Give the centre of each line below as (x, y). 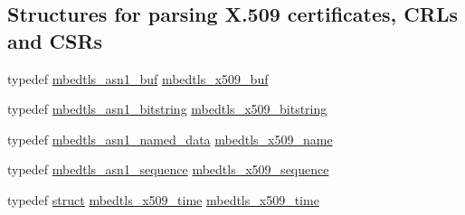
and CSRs (55, 40)
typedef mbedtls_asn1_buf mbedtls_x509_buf (138, 78)
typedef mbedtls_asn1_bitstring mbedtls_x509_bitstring (167, 109)
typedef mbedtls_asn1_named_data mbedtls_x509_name (170, 139)
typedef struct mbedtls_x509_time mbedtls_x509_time (163, 199)
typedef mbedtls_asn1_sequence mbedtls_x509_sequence (168, 169)
